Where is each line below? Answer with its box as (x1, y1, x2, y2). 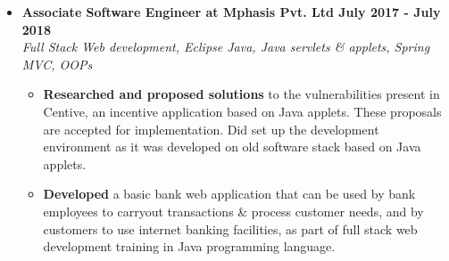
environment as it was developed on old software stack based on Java (43, 137, 421, 156)
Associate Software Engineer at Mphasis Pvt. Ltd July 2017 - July (21, 3, 441, 20)
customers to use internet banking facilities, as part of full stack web (43, 219, 418, 238)
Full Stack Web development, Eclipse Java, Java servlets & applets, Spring (21, 37, 430, 56)
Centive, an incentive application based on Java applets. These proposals (43, 102, 442, 120)
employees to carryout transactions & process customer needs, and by (43, 201, 424, 220)
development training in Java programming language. (43, 237, 336, 256)
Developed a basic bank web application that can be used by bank (43, 184, 416, 203)
